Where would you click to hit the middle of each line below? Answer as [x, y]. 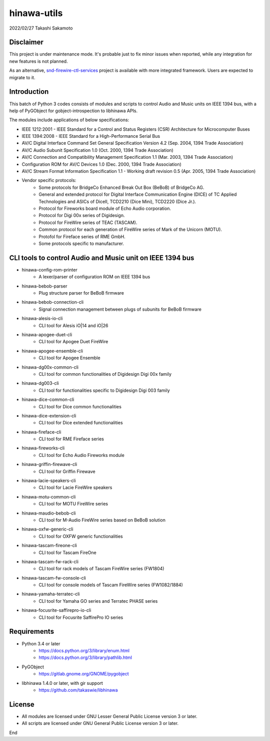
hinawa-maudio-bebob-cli [49, 513]
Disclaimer [26, 42]
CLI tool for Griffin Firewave [67, 471]
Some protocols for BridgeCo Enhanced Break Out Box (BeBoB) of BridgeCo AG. [121, 187]
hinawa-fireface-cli [41, 432]
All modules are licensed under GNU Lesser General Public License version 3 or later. [109, 716]
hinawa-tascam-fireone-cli [49, 546]
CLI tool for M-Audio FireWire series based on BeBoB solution [102, 520]
